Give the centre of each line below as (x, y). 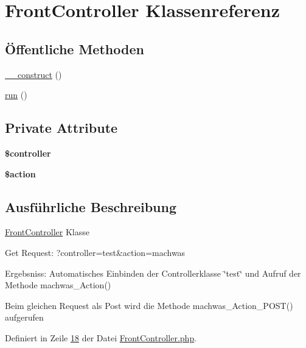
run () (16, 95)
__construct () (33, 74)
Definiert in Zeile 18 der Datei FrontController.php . (101, 337)
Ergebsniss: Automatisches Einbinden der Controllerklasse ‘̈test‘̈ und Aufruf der (153, 273)
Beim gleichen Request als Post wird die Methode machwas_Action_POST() (149, 305)
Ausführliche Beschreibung (91, 206)
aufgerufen (24, 317)
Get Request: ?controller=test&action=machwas (95, 252)
